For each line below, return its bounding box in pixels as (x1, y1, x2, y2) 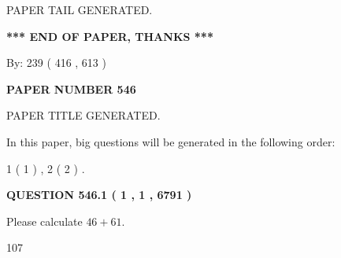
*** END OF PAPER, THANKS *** (6, 28, 213, 44)
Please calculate (6, 212, 83, 229)
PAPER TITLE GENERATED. (6, 107, 161, 123)
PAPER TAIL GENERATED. (6, 2, 153, 17)
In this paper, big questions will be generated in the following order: (6, 133, 335, 149)
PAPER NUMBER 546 (6, 80, 136, 97)
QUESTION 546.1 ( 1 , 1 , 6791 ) (6, 186, 192, 203)
